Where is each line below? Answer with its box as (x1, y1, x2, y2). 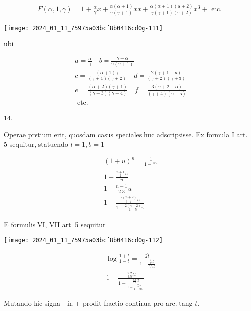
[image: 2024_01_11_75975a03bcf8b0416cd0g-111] (4, 24, 163, 32)
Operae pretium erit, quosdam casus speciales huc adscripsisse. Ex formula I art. (4, 129, 248, 139)
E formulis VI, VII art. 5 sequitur (4, 219, 106, 230)
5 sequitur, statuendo (4, 139, 68, 149)
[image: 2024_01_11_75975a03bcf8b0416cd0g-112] (4, 236, 163, 244)
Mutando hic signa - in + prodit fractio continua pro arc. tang (4, 297, 193, 308)
